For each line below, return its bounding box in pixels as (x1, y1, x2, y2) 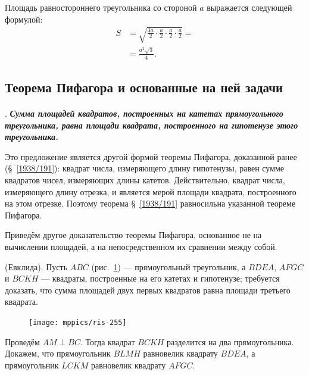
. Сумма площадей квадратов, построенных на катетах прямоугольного (5, 107, 283, 119)
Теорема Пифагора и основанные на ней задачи (5, 78, 283, 96)
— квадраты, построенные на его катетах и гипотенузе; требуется (41, 272, 280, 285)
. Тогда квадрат (80, 335, 135, 348)
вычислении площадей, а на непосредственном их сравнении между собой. (5, 240, 277, 252)
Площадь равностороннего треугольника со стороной (5, 1, 197, 13)
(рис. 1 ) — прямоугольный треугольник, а (91, 260, 246, 273)
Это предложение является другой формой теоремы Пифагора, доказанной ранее (5, 150, 297, 162)
